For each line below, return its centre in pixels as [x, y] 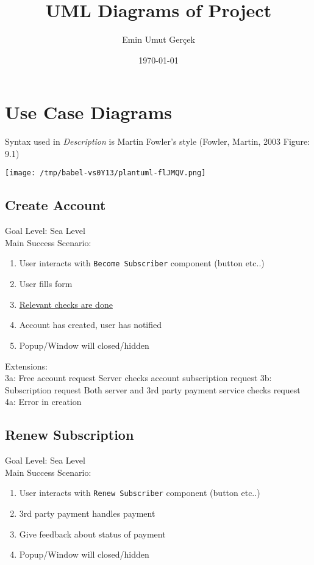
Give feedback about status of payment [92, 534]
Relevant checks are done [66, 304]
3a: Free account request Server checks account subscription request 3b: [138, 378]
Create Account [55, 205]
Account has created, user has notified [91, 325]
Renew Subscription [70, 435]
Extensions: [26, 366]
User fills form [46, 284]
